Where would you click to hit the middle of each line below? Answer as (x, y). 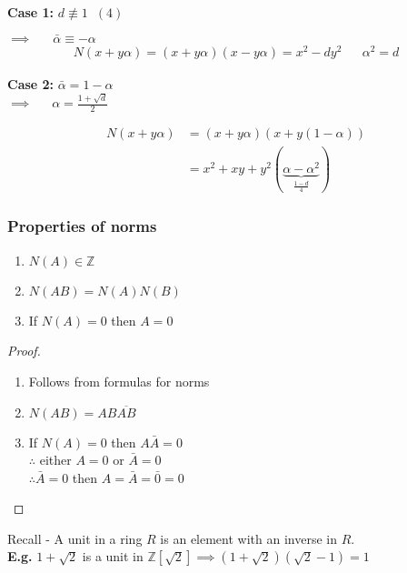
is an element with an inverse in (248, 538)
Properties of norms (82, 226)
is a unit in (113, 556)
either (55, 460)
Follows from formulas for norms (119, 381)
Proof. (24, 351)
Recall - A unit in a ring (75, 538)
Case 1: (31, 12)
